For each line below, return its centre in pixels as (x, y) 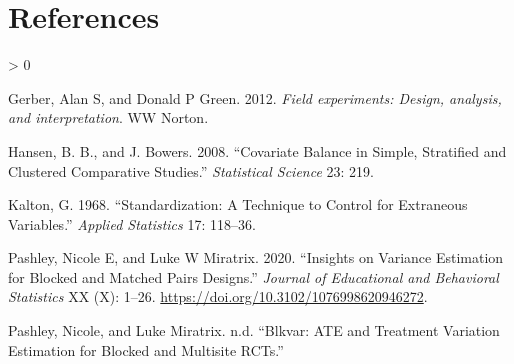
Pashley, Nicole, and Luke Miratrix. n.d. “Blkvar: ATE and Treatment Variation (254, 330)
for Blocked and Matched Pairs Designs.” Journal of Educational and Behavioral (253, 276)
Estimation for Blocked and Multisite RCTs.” (146, 349)
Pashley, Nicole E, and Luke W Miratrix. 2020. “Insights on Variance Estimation (256, 257)
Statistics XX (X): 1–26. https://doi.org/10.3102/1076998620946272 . (218, 296)
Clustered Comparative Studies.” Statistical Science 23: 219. (191, 170)
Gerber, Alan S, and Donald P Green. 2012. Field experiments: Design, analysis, (255, 97)
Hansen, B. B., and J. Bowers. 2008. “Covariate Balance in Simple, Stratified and (257, 150)
